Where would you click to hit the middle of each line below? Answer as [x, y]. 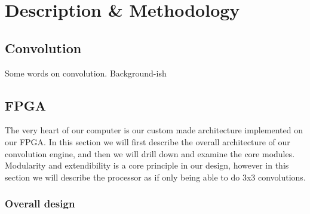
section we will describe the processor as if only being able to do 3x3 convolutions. [155, 177]
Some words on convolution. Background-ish [86, 73]
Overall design [40, 204]
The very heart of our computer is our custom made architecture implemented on [154, 130]
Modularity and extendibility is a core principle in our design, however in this [147, 165]
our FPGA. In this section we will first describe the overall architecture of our [148, 141]
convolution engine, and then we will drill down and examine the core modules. [150, 153]
